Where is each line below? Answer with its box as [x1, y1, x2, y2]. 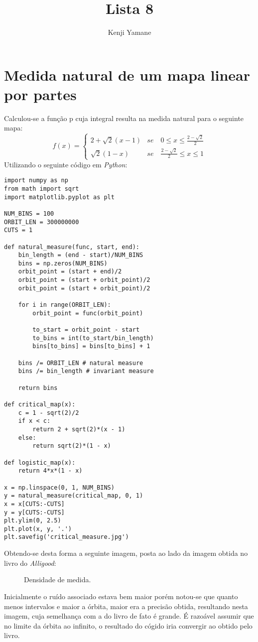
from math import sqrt [4, 185, 79, 192]
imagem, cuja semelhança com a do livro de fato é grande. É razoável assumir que [4, 611, 254, 621]
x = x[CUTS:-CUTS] [4, 500, 65, 508]
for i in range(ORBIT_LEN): [18, 301, 111, 309]
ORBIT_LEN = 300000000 [4, 218, 79, 226]
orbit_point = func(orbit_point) [32, 309, 143, 317]
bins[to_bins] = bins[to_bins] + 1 [32, 343, 150, 350]
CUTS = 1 [4, 227, 33, 234]
